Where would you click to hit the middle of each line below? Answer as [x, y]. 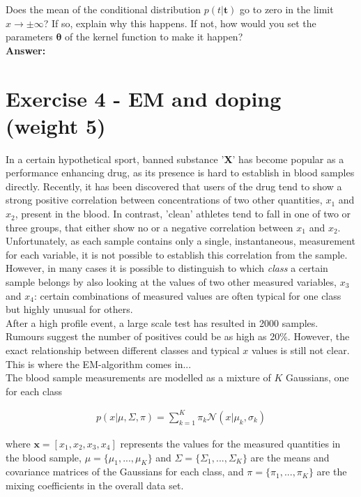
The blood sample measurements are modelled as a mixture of [138, 377]
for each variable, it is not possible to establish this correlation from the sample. [177, 254]
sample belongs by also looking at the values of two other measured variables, [171, 282]
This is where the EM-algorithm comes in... [99, 364]
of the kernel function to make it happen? [154, 37]
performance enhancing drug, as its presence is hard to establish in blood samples [180, 173]
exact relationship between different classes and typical [123, 350]
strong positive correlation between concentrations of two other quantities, [164, 200]
